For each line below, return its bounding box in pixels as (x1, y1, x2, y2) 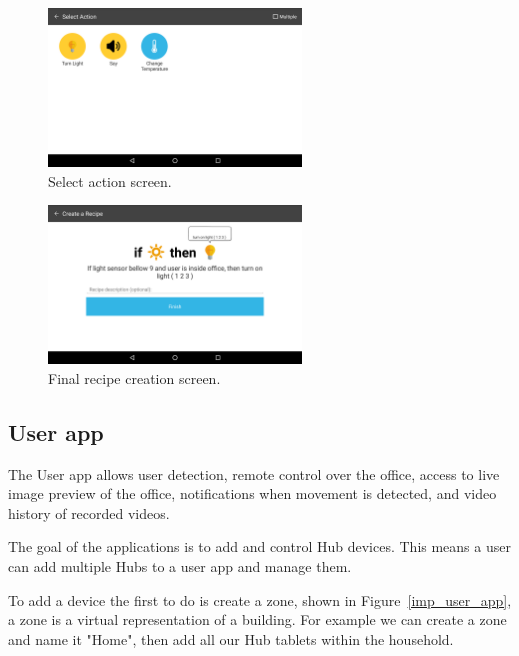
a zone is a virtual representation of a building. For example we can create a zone (8, 609, 507, 630)
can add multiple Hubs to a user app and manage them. (8, 555, 352, 576)
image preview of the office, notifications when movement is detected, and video (8, 483, 497, 504)
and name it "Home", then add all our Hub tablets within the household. (8, 628, 454, 649)
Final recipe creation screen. (48, 367, 221, 388)
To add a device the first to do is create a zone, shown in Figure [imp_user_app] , (8, 589, 512, 610)
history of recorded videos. (8, 502, 170, 523)
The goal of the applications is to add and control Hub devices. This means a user (8, 536, 511, 557)
